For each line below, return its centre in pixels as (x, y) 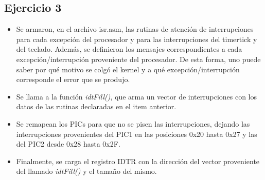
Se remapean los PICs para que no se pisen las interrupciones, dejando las (133, 123)
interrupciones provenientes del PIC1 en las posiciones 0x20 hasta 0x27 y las (137, 134)
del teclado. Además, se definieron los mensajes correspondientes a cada (129, 49)
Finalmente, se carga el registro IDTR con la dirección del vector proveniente (138, 161)
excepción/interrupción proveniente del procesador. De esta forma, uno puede (138, 59)
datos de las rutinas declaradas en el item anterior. (96, 106)
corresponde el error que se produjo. (73, 79)
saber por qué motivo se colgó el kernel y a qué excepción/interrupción (128, 69)
